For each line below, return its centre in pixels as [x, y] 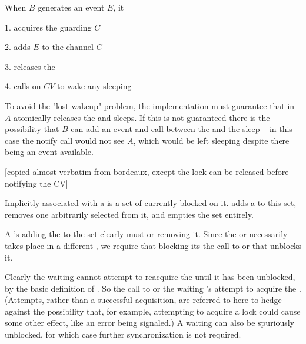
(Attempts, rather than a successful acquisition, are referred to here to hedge [143, 300]
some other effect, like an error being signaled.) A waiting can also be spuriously [150, 323]
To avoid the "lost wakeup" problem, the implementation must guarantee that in [150, 105]
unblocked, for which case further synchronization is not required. [123, 334]
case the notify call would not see [65, 140]
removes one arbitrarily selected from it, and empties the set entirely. [129, 214]
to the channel [68, 47]
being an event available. [49, 152]
